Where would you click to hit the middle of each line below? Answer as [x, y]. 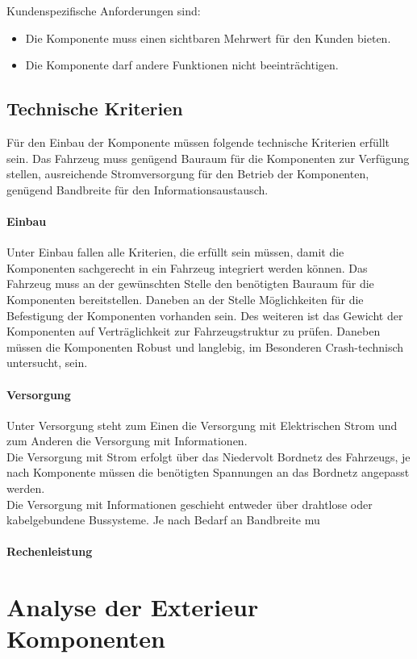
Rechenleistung [50, 551]
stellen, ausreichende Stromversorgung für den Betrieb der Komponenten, [188, 174]
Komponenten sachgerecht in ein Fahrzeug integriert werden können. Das [187, 267]
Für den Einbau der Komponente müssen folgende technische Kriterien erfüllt [198, 142]
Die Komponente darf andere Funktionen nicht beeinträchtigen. [182, 65]
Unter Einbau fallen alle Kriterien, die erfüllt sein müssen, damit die [175, 252]
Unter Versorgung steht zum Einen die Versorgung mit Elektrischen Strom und [202, 425]
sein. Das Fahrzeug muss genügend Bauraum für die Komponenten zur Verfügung [208, 158]
